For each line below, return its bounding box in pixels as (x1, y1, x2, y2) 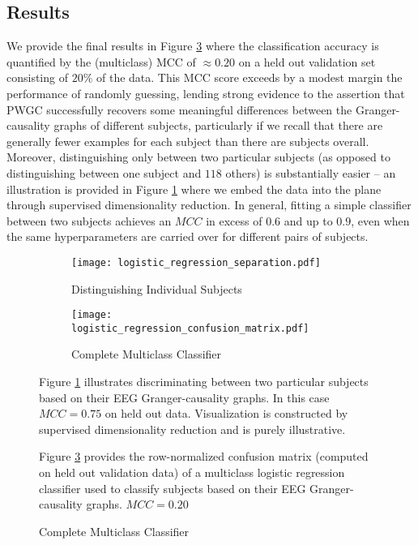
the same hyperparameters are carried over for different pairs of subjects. (6, 228, 369, 245)
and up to (284, 212, 333, 229)
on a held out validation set (238, 53, 376, 70)
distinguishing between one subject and (6, 164, 202, 181)
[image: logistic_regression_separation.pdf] (71, 256, 321, 268)
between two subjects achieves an (6, 212, 172, 229)
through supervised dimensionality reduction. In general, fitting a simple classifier (6, 196, 412, 213)
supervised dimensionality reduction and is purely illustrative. (39, 420, 346, 437)
